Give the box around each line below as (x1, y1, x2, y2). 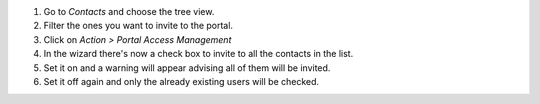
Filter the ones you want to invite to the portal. (43, 20, 234, 32)
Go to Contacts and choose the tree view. (43, 6, 215, 17)
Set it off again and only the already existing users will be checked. (43, 75, 320, 87)
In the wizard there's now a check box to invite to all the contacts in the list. (43, 48, 354, 60)
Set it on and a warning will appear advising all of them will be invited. (43, 61, 331, 74)
